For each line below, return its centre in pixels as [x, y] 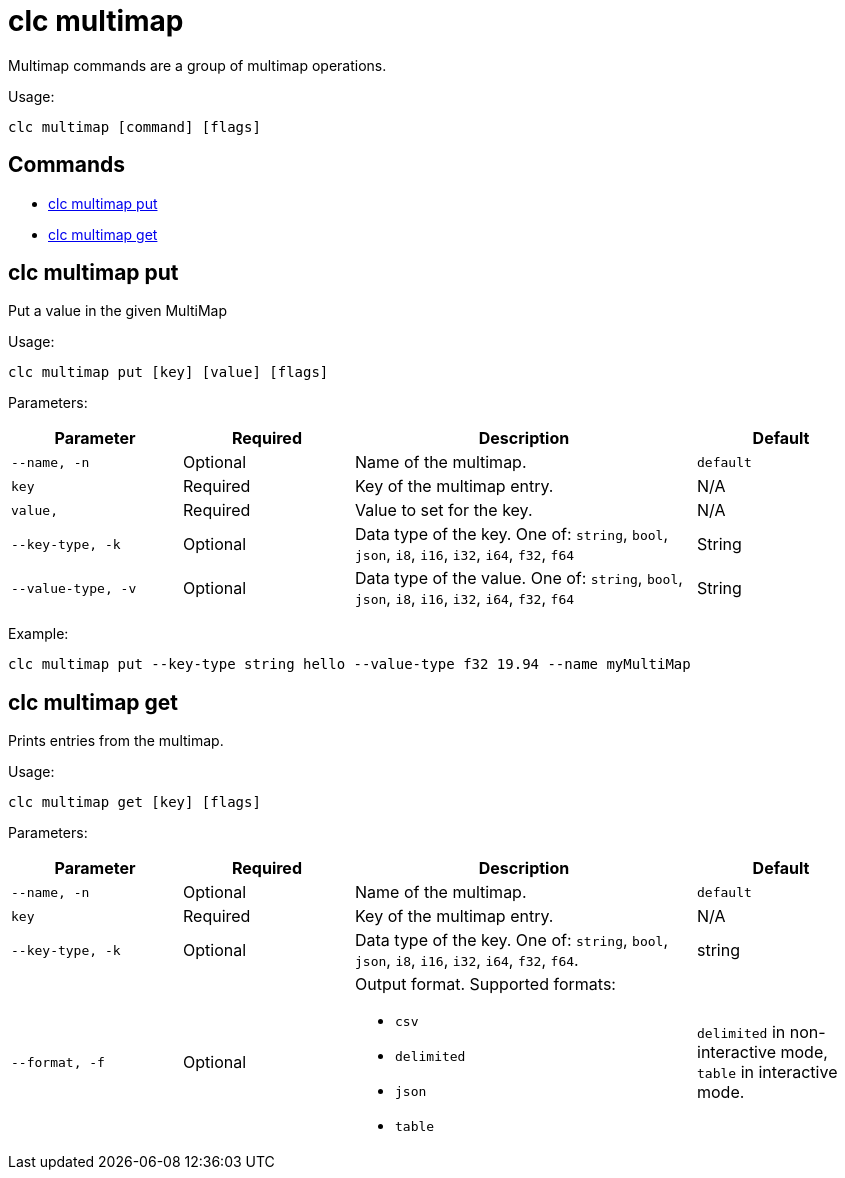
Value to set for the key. [444, 510]
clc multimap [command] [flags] [134, 126]
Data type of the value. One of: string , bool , [519, 578]
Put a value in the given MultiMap [118, 311]
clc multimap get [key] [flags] [134, 802]
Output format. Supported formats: [485, 984]
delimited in [741, 1032]
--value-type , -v [74, 588]
